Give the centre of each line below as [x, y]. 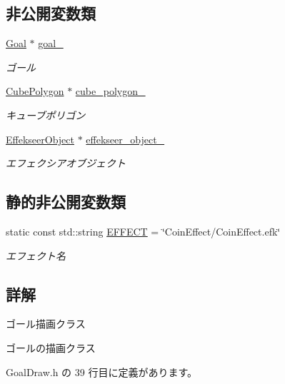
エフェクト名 [36, 255]
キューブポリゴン [46, 115]
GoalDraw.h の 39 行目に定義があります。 [102, 372]
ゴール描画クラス [46, 324]
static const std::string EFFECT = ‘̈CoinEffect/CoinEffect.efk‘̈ [143, 231]
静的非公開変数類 [66, 202]
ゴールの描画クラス [51, 347]
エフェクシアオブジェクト [66, 163]
